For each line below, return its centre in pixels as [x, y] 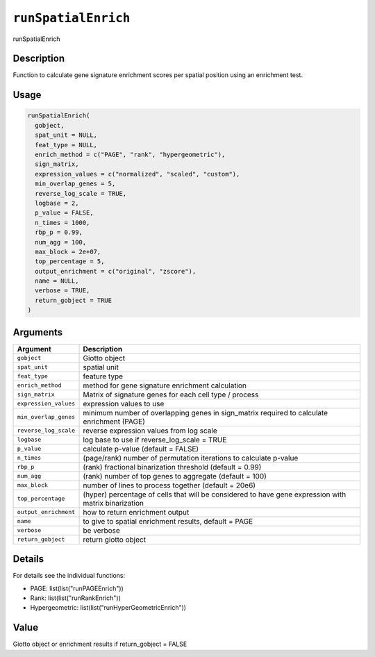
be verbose [102, 530]
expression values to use [124, 404]
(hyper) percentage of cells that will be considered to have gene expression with [215, 494]
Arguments [38, 332]
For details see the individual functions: [69, 576]
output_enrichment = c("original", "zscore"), [116, 271]
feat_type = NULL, [66, 145]
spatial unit [101, 367]
